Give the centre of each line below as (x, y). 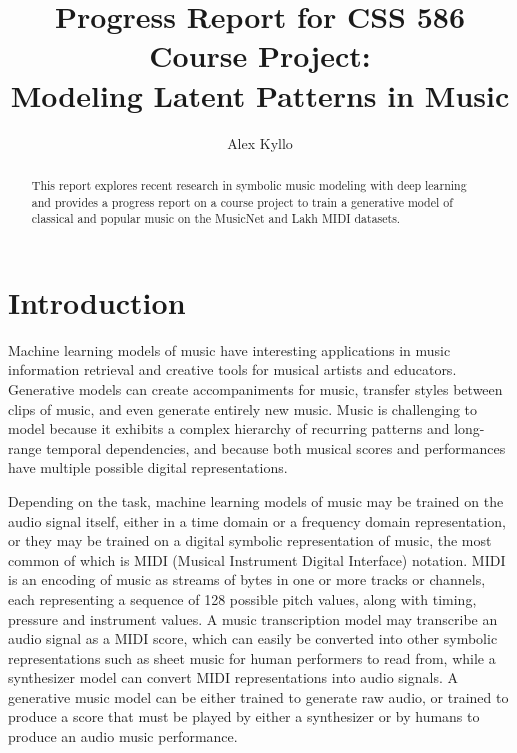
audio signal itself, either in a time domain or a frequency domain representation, (257, 520)
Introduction (97, 301)
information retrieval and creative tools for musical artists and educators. (232, 369)
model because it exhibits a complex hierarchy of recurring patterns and (229, 428)
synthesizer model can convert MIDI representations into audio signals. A (233, 677)
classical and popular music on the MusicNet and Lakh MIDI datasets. (216, 218)
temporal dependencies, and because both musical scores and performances (276, 447)
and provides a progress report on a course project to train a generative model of (242, 201)
